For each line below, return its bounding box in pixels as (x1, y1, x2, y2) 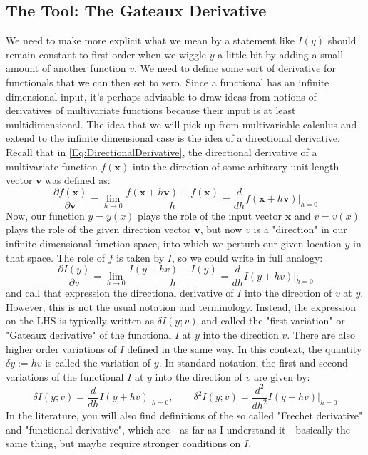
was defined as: (45, 173, 111, 188)
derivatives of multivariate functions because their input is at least (6, 103, 296, 118)
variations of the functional (6, 369, 124, 384)
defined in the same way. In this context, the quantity (127, 341, 362, 356)
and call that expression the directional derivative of (6, 285, 234, 300)
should (327, 33, 357, 48)
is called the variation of (45, 355, 151, 370)
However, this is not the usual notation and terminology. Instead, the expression (6, 299, 356, 314)
